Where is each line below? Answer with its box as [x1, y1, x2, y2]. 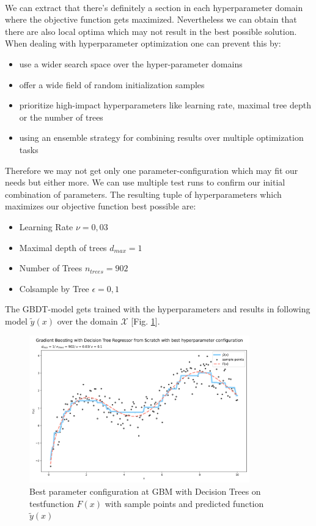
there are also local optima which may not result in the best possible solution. [5, 24, 297, 37]
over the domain [57, 314, 118, 327]
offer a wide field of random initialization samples [19, 78, 205, 91]
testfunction [29, 497, 74, 509]
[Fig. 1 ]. [131, 314, 160, 327]
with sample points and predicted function [105, 497, 264, 509]
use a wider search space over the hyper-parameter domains [19, 57, 243, 70]
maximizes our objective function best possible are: [5, 200, 196, 212]
